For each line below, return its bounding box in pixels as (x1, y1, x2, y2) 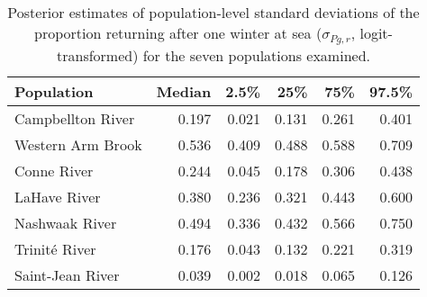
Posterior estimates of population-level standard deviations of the (7, 2, 420, 22)
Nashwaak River (14, 211, 117, 233)
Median (156, 80, 212, 102)
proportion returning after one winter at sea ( (34, 22, 323, 43)
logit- (359, 22, 393, 43)
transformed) (56, 44, 139, 66)
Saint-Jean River (14, 264, 120, 285)
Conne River (14, 159, 94, 181)
